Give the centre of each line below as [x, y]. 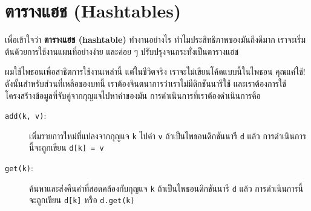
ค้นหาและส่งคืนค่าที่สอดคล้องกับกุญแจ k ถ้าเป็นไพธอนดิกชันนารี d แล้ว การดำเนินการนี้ [166, 188]
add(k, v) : [26, 115]
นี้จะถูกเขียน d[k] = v [67, 147]
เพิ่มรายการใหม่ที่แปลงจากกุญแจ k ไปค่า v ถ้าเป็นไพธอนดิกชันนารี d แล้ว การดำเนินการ [168, 135]
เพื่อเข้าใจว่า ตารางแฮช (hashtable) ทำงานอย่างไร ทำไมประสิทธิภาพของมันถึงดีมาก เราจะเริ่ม [155, 39]
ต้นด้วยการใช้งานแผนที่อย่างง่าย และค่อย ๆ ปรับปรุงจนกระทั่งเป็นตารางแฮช [122, 51]
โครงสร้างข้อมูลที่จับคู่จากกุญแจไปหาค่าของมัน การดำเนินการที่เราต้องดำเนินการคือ [133, 95]
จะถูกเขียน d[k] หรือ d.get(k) [82, 200]
